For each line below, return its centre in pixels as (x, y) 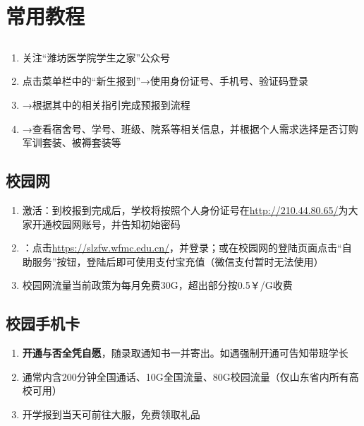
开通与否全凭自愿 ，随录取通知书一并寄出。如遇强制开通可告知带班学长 (185, 353)
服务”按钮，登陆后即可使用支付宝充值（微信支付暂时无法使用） (178, 261)
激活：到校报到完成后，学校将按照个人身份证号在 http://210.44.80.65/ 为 (185, 209)
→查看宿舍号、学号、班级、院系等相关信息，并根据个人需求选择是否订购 (190, 128)
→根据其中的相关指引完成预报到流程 (106, 104)
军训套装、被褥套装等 (72, 142)
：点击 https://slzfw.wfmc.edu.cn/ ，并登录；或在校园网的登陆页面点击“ (182, 248)
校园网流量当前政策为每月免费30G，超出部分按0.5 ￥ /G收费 (157, 285)
